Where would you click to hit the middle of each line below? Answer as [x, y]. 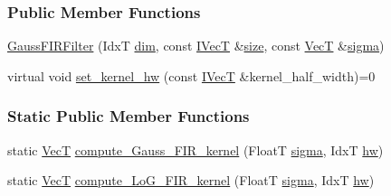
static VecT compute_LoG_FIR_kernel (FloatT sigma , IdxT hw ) [191, 180]
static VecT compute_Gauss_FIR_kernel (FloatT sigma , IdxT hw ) [195, 149]
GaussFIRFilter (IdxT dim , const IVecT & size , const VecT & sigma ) [196, 46]
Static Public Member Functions [129, 116]
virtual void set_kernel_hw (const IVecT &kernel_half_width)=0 [191, 75]
